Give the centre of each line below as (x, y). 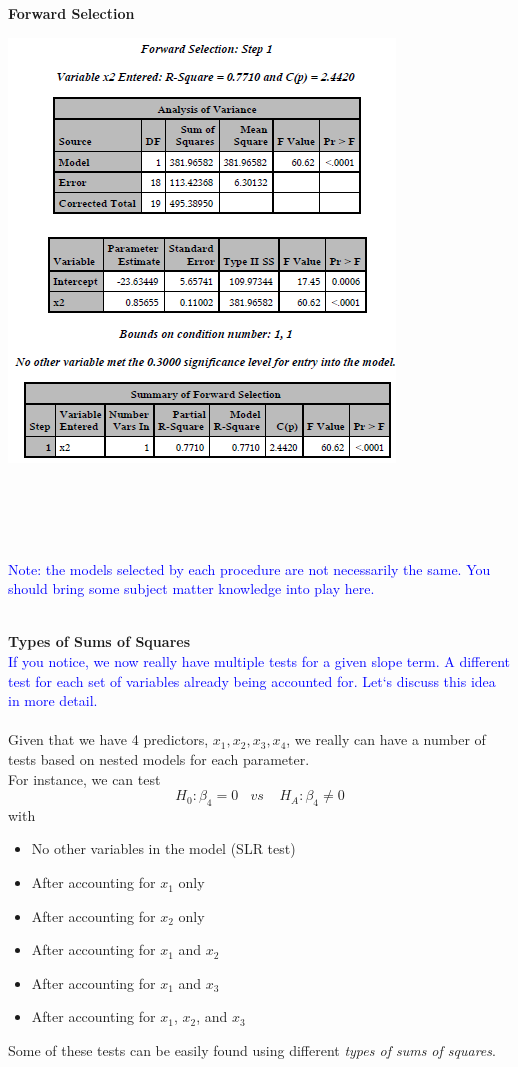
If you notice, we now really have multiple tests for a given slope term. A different (259, 660)
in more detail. (53, 700)
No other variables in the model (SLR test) (163, 848)
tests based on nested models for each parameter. (159, 758)
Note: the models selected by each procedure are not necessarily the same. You (249, 568)
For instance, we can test (84, 778)
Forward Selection (71, 13)
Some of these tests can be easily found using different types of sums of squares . (252, 1050)
